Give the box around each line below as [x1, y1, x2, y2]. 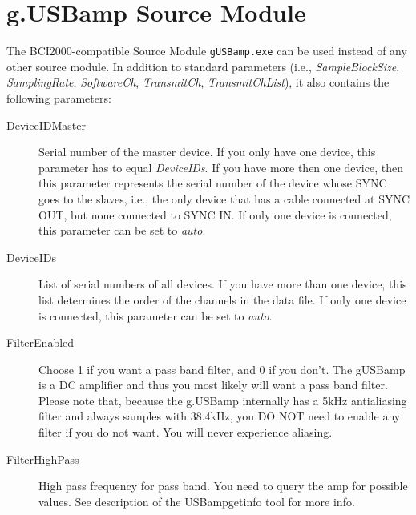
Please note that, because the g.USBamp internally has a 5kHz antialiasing [38, 392, 407, 408]
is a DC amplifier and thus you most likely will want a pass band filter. [38, 376, 388, 393]
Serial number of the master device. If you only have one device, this [38, 143, 376, 160]
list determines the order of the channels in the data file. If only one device [38, 291, 406, 308]
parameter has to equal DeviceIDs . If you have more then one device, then [38, 159, 403, 175]
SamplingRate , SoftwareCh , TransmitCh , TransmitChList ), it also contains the [6, 74, 390, 91]
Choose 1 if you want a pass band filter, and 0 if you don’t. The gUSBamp [38, 360, 406, 377]
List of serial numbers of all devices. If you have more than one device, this [38, 276, 407, 292]
